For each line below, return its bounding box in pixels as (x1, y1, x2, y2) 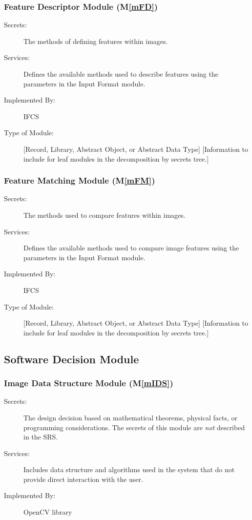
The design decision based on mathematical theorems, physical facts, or (23, 412, 238, 422)
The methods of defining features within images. (23, 36, 168, 46)
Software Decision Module (4, 351, 139, 366)
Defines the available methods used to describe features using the (23, 69, 218, 79)
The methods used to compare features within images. (23, 209, 186, 220)
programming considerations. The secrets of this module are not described (23, 422, 245, 432)
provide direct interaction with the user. (23, 474, 143, 484)
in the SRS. (23, 432, 58, 442)
